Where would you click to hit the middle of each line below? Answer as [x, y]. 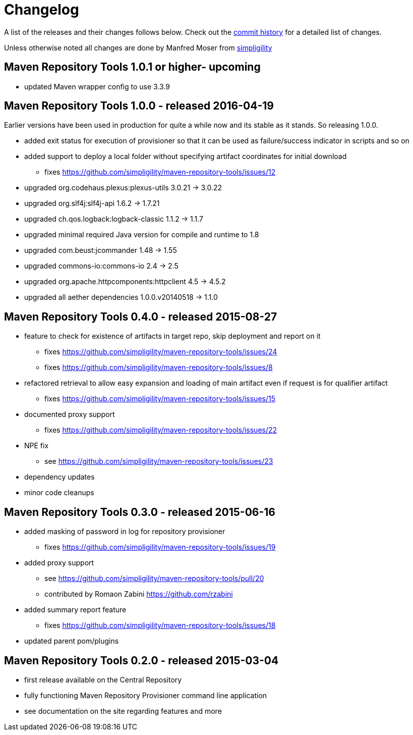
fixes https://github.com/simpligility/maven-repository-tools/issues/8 [159, 367]
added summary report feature [75, 610]
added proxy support [59, 563]
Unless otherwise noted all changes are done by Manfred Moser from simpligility [138, 47]
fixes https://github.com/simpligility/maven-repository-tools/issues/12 [160, 172]
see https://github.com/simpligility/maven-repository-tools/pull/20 [154, 579]
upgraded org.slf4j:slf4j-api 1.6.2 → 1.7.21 [92, 203]
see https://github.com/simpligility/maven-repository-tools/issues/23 [159, 461]
